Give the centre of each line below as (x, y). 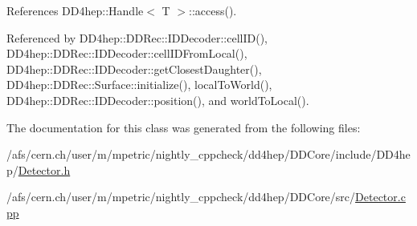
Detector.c (380, 197)
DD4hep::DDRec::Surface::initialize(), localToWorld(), (139, 85)
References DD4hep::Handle (75, 10)
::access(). (213, 10)
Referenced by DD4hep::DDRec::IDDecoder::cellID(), (137, 37)
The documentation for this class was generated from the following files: (184, 127)
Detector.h (44, 169)
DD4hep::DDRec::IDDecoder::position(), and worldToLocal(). (158, 100)
